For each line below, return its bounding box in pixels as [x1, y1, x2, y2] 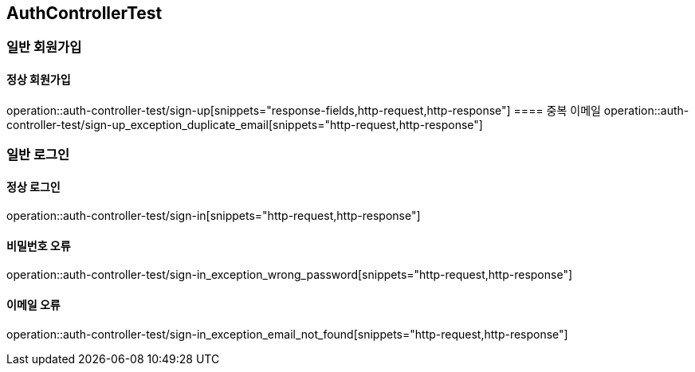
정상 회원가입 [6, 72, 71, 87]
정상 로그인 [6, 179, 61, 194]
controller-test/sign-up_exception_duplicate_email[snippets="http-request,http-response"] [6, 117, 483, 131]
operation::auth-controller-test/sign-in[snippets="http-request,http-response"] [6, 209, 421, 223]
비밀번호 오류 [6, 238, 71, 253]
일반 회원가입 [6, 39, 82, 56]
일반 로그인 [6, 147, 70, 163]
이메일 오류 [6, 298, 61, 312]
